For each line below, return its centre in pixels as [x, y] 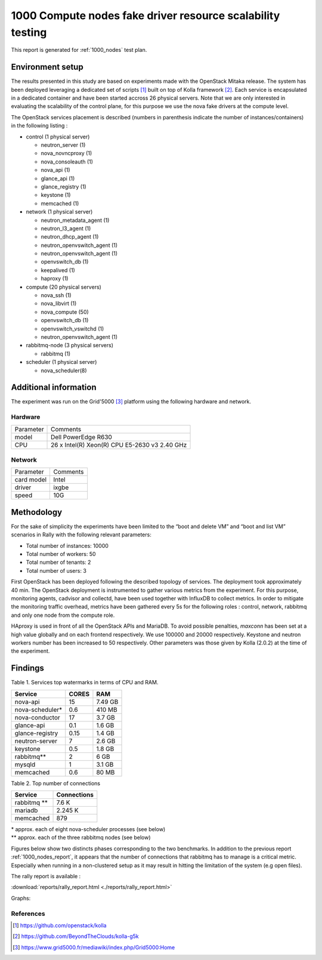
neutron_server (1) [63, 145]
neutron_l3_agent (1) [66, 228]
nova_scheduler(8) [64, 371]
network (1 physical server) [59, 212]
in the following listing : [39, 126]
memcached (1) [60, 203]
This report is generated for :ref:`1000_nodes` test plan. [79, 50]
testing [29, 32]
